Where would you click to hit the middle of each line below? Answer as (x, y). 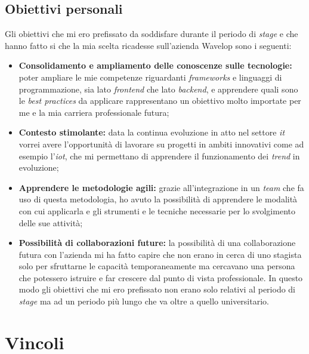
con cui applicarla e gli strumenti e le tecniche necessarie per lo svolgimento (157, 210)
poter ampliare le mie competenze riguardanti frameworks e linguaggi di (150, 77)
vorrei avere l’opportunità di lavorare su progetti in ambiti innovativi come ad (161, 144)
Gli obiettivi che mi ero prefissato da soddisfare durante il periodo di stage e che (152, 34)
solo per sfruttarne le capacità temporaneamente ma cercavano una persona (157, 266)
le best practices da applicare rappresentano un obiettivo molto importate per (160, 101)
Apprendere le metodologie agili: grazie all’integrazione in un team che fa (161, 187)
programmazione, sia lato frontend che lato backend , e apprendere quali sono (158, 89)
